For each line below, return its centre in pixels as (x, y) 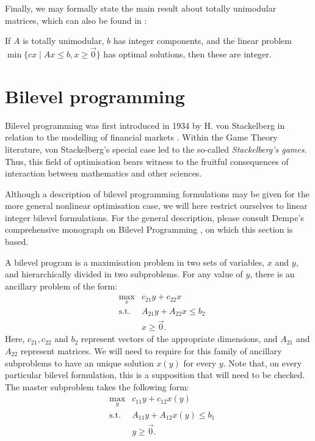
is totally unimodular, (63, 41)
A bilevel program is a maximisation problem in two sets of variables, (135, 262)
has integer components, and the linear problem (202, 41)
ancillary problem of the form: (61, 286)
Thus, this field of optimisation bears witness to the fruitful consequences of (147, 161)
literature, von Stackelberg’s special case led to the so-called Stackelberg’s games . (156, 149)
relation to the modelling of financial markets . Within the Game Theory (141, 137)
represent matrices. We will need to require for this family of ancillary (151, 351)
